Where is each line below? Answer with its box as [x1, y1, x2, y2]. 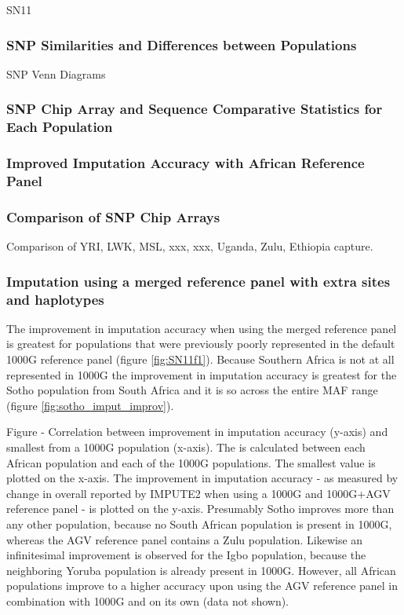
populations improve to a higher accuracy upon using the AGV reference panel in [6, 577, 399, 594]
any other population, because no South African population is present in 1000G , [6, 516, 392, 533]
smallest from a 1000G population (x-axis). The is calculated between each [6, 439, 366, 456]
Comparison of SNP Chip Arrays [6, 207, 220, 226]
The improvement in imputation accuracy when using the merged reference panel [6, 320, 397, 336]
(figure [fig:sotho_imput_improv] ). [6, 397, 174, 413]
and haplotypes [6, 289, 104, 309]
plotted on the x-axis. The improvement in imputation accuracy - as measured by [6, 470, 399, 486]
